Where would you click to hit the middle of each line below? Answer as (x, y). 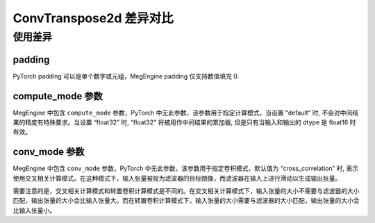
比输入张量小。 (34, 210)
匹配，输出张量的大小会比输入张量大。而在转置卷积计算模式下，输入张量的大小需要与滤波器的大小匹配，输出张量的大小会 (186, 201)
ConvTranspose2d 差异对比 (93, 18)
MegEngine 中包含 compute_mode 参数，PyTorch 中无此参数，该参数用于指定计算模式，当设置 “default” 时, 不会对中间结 (186, 113)
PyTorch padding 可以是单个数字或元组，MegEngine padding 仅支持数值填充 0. (126, 76)
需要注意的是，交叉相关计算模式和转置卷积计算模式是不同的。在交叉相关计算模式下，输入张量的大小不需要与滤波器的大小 (186, 191)
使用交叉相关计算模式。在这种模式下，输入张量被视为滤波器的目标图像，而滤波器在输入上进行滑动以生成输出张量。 (177, 178)
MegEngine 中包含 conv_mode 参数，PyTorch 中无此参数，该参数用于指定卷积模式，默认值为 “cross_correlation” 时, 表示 (186, 168)
